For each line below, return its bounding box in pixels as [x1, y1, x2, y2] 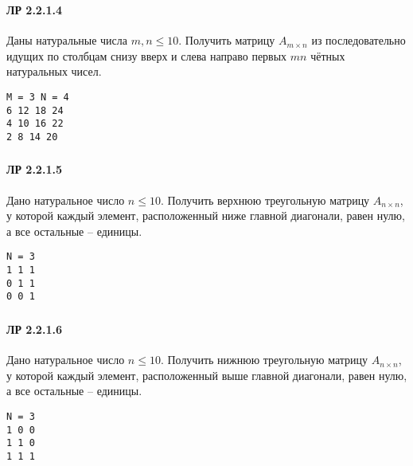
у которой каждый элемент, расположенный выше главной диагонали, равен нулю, [6, 366, 407, 383]
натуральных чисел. [6, 63, 102, 80]
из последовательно [311, 32, 406, 49]
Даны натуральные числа [6, 32, 128, 49]
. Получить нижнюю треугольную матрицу [160, 351, 368, 368]
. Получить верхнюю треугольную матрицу [160, 191, 370, 208]
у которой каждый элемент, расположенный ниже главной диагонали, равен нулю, [6, 207, 405, 224]
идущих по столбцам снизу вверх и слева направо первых [6, 47, 287, 64]
